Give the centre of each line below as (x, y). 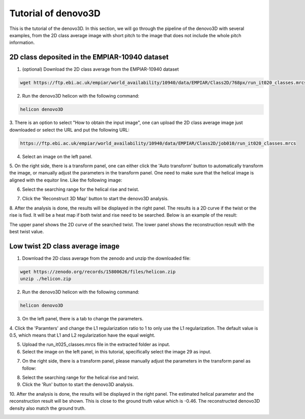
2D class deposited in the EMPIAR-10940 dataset (89, 57)
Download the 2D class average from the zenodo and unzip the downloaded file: (106, 258)
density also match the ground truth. (48, 408)
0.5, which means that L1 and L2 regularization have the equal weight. (82, 335)
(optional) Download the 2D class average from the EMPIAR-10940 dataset (100, 69)
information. (22, 43)
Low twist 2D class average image (65, 246)
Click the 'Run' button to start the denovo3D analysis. (78, 384)
